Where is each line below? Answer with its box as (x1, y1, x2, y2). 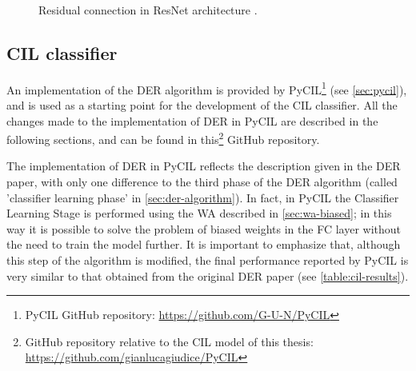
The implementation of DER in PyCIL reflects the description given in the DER (6, 158, 401, 174)
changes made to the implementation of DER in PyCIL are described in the (6, 112, 378, 129)
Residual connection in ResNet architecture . (38, 2, 258, 18)
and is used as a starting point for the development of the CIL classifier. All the (6, 97, 398, 114)
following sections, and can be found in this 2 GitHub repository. (6, 129, 320, 147)
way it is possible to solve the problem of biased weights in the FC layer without (6, 220, 402, 237)
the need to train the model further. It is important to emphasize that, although (6, 236, 401, 253)
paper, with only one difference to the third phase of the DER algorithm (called (6, 174, 398, 190)
